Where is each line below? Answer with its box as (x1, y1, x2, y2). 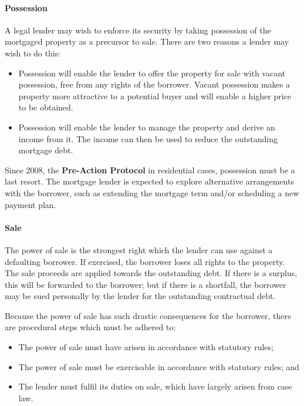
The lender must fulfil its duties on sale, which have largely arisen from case (18, 380, 292, 392)
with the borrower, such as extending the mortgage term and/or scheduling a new (5, 186, 299, 199)
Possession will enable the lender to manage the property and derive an (18, 120, 275, 133)
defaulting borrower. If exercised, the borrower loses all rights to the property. (5, 255, 285, 267)
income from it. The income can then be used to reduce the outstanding (18, 132, 278, 145)
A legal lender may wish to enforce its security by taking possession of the (5, 24, 271, 36)
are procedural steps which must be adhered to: (5, 321, 176, 333)
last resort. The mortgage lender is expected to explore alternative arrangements (5, 175, 294, 187)
